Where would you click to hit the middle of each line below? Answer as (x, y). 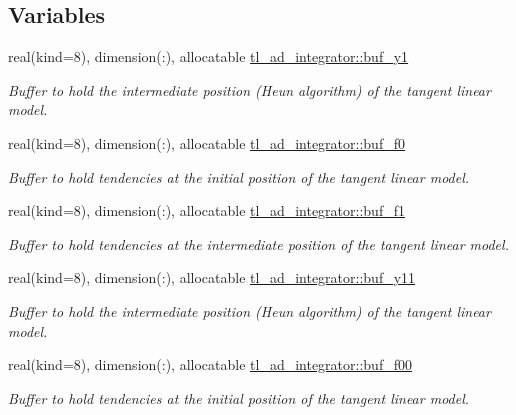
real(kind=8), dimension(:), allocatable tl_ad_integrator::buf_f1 (206, 210)
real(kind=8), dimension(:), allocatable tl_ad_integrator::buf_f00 (210, 364)
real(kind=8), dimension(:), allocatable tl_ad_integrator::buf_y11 (212, 277)
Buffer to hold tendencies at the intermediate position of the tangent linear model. (258, 243)
